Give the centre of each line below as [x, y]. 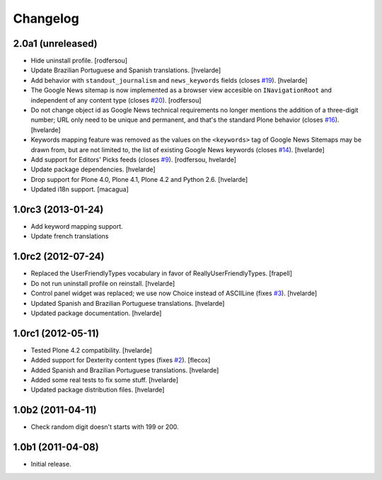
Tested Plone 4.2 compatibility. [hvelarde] [91, 350]
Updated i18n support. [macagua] [80, 189]
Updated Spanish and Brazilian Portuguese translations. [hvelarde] [128, 303]
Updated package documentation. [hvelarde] [96, 313]
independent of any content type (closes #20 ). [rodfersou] [116, 100]
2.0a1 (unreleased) [56, 44]
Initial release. [51, 464]
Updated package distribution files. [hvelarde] [98, 390]
